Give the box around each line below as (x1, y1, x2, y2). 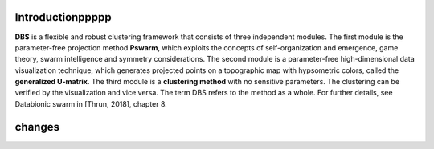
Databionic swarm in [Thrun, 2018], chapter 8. (14, 99, 168, 108)
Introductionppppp (14, 10, 112, 24)
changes (14, 120, 60, 134)
